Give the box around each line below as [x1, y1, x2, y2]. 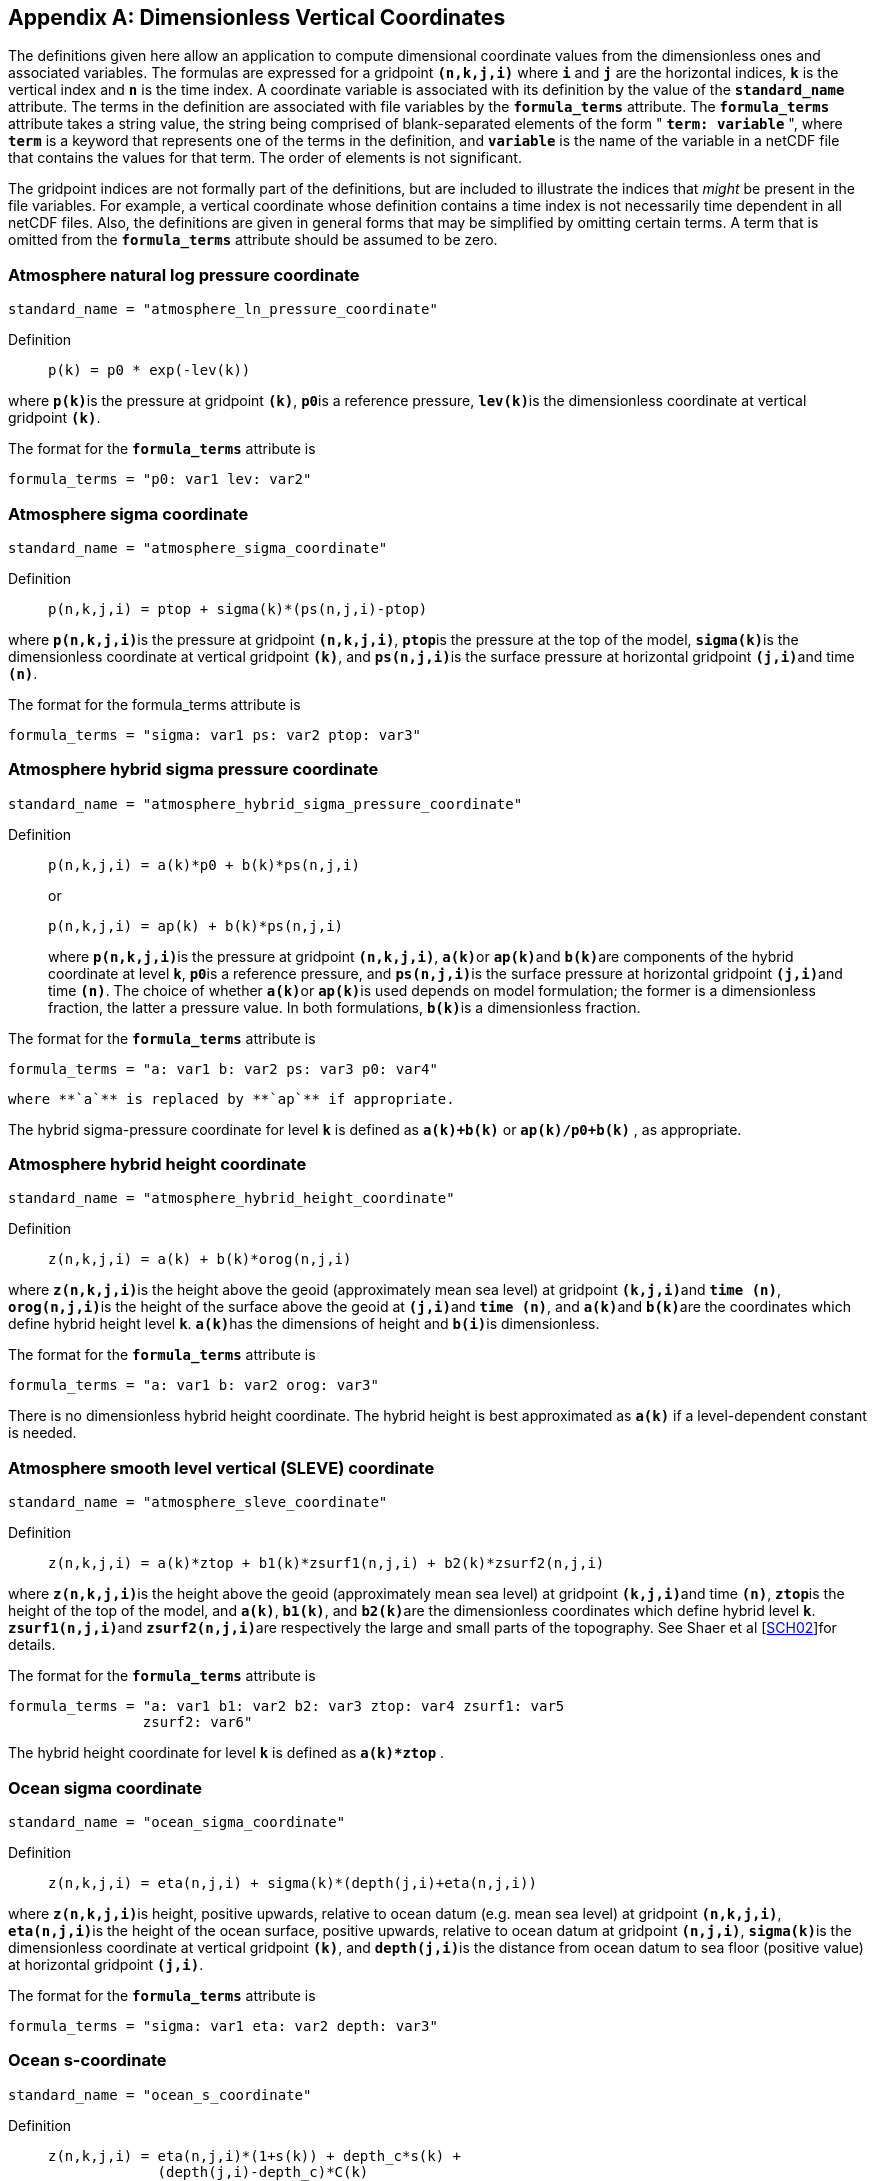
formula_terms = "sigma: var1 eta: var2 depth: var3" [8, 2017, 438, 2034]
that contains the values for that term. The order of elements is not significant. [8, 149, 522, 167]
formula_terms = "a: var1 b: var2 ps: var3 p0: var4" [8, 1060, 438, 1077]
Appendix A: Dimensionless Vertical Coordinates [8, 5, 506, 30]
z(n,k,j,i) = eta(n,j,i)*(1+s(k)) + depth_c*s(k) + [48, 2147, 462, 2164]
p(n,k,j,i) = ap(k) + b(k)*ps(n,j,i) [48, 917, 344, 934]
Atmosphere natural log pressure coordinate [8, 264, 360, 285]
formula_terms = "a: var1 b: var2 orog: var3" [8, 1377, 379, 1394]
